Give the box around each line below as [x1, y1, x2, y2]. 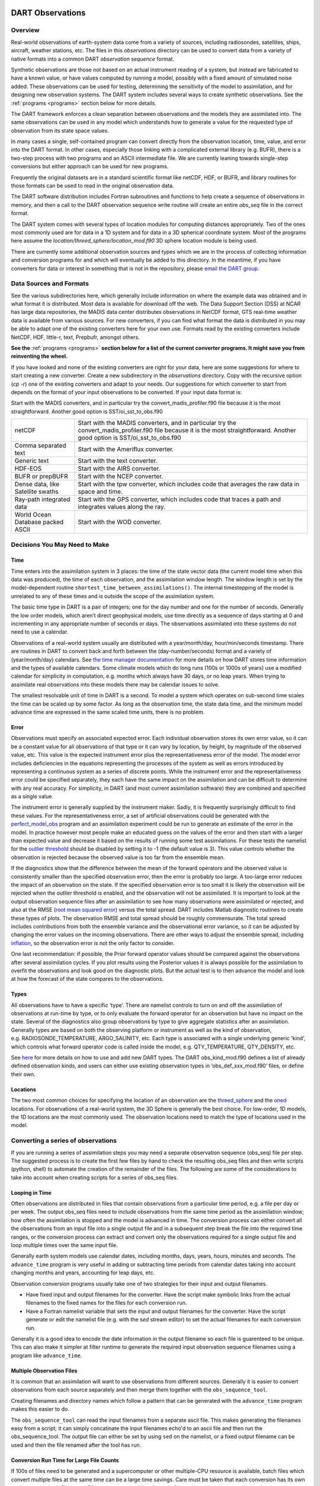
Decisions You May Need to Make [11, 540, 110, 549]
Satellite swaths [14, 487, 59, 496]
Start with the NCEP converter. [78, 473, 164, 481]
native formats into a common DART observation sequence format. [11, 55, 175, 62]
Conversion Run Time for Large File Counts [11, 1456, 119, 1463]
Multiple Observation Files [11, 1367, 78, 1374]
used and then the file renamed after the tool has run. [11, 1441, 142, 1449]
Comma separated [14, 442, 66, 450]
